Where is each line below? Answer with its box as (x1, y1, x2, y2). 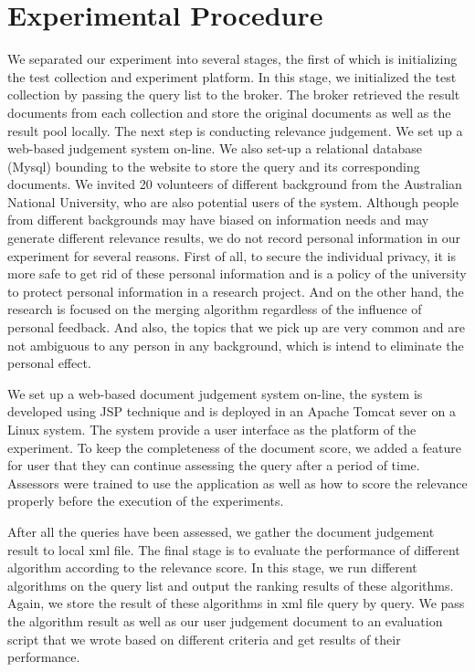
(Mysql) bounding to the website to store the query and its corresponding (7, 156, 420, 175)
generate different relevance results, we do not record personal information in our (7, 228, 461, 247)
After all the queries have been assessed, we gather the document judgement (7, 521, 435, 541)
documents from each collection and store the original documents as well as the (7, 102, 451, 121)
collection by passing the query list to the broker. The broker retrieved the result (7, 85, 460, 104)
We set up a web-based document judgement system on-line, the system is (7, 383, 423, 403)
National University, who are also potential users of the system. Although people (7, 192, 459, 211)
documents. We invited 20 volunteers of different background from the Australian (7, 174, 462, 194)
